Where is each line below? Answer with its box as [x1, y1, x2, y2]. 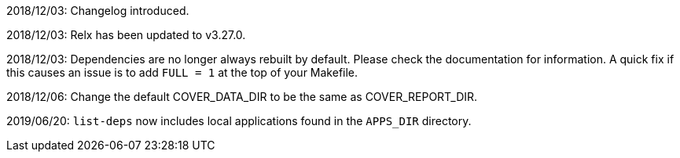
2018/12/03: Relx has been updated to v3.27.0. [6, 28, 246, 41]
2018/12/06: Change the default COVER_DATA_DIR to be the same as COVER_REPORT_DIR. [6, 90, 478, 103]
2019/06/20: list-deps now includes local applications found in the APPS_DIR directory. [6, 114, 472, 127]
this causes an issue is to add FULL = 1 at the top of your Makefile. [6, 66, 358, 79]
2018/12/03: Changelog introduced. [6, 4, 189, 17]
